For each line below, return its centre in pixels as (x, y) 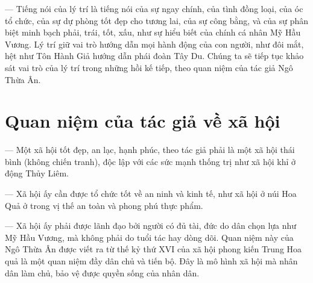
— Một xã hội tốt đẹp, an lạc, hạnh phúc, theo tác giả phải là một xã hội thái (150, 150)
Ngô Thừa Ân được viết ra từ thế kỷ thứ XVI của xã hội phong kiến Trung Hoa (153, 249)
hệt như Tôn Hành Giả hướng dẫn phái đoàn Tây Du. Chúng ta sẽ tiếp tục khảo (154, 56)
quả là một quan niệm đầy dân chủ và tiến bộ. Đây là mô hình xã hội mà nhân (151, 261)
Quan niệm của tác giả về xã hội (143, 121)
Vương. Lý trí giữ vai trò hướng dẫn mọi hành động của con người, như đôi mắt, (154, 44)
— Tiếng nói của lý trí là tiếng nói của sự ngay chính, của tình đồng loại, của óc (154, 8)
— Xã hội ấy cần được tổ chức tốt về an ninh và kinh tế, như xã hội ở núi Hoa (151, 194)
